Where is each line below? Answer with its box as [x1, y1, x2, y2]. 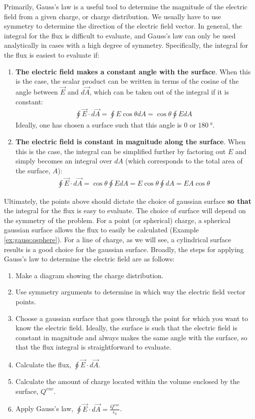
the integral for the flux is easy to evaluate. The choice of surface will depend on [4, 205, 246, 216]
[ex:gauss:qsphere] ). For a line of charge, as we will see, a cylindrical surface [4, 234, 231, 244]
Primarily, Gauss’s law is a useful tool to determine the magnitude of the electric [4, 1, 248, 11]
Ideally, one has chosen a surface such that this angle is [15, 120, 182, 130]
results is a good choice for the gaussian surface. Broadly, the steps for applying [4, 244, 244, 254]
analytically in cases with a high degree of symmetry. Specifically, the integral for [4, 40, 249, 50]
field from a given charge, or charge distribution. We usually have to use [4, 11, 221, 21]
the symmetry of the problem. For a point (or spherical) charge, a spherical [4, 215, 231, 225]
